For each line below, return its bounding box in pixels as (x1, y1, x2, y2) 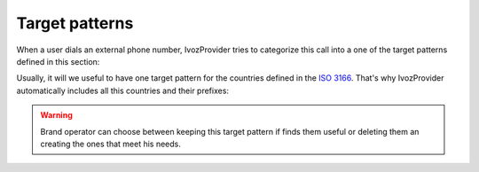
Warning (40, 110, 73, 121)
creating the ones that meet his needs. (40, 138, 182, 149)
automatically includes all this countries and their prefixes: (16, 85, 230, 96)
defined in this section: (16, 56, 100, 66)
